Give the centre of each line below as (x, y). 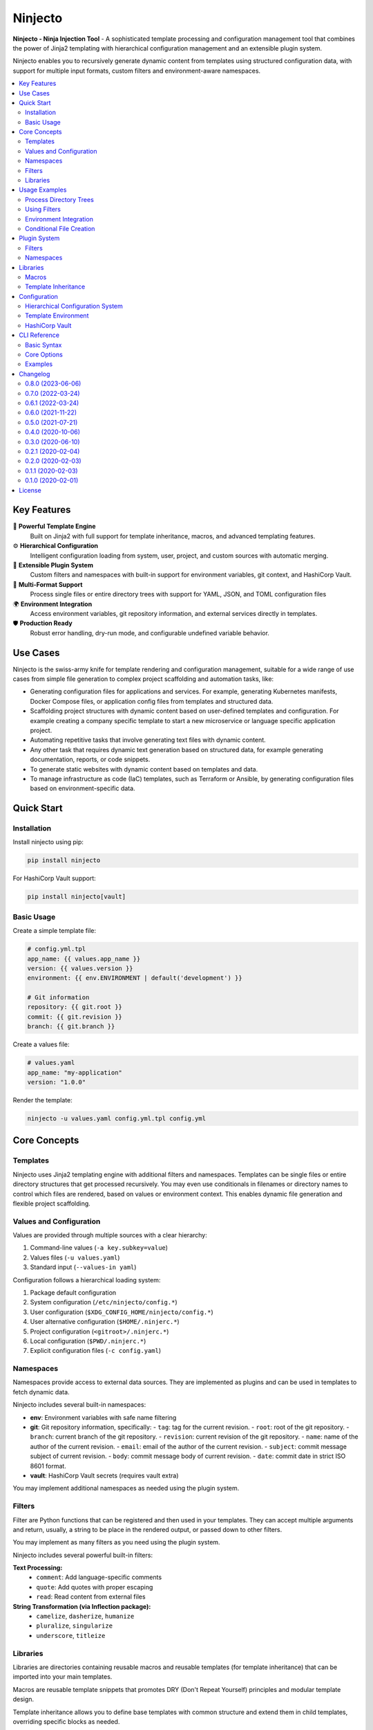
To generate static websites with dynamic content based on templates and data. (144, 769)
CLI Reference (39, 335)
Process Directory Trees (60, 199)
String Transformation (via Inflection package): (82, 1606)
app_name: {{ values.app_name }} (84, 959)
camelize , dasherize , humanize (85, 1617)
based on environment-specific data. (83, 788)
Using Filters (43, 209)
